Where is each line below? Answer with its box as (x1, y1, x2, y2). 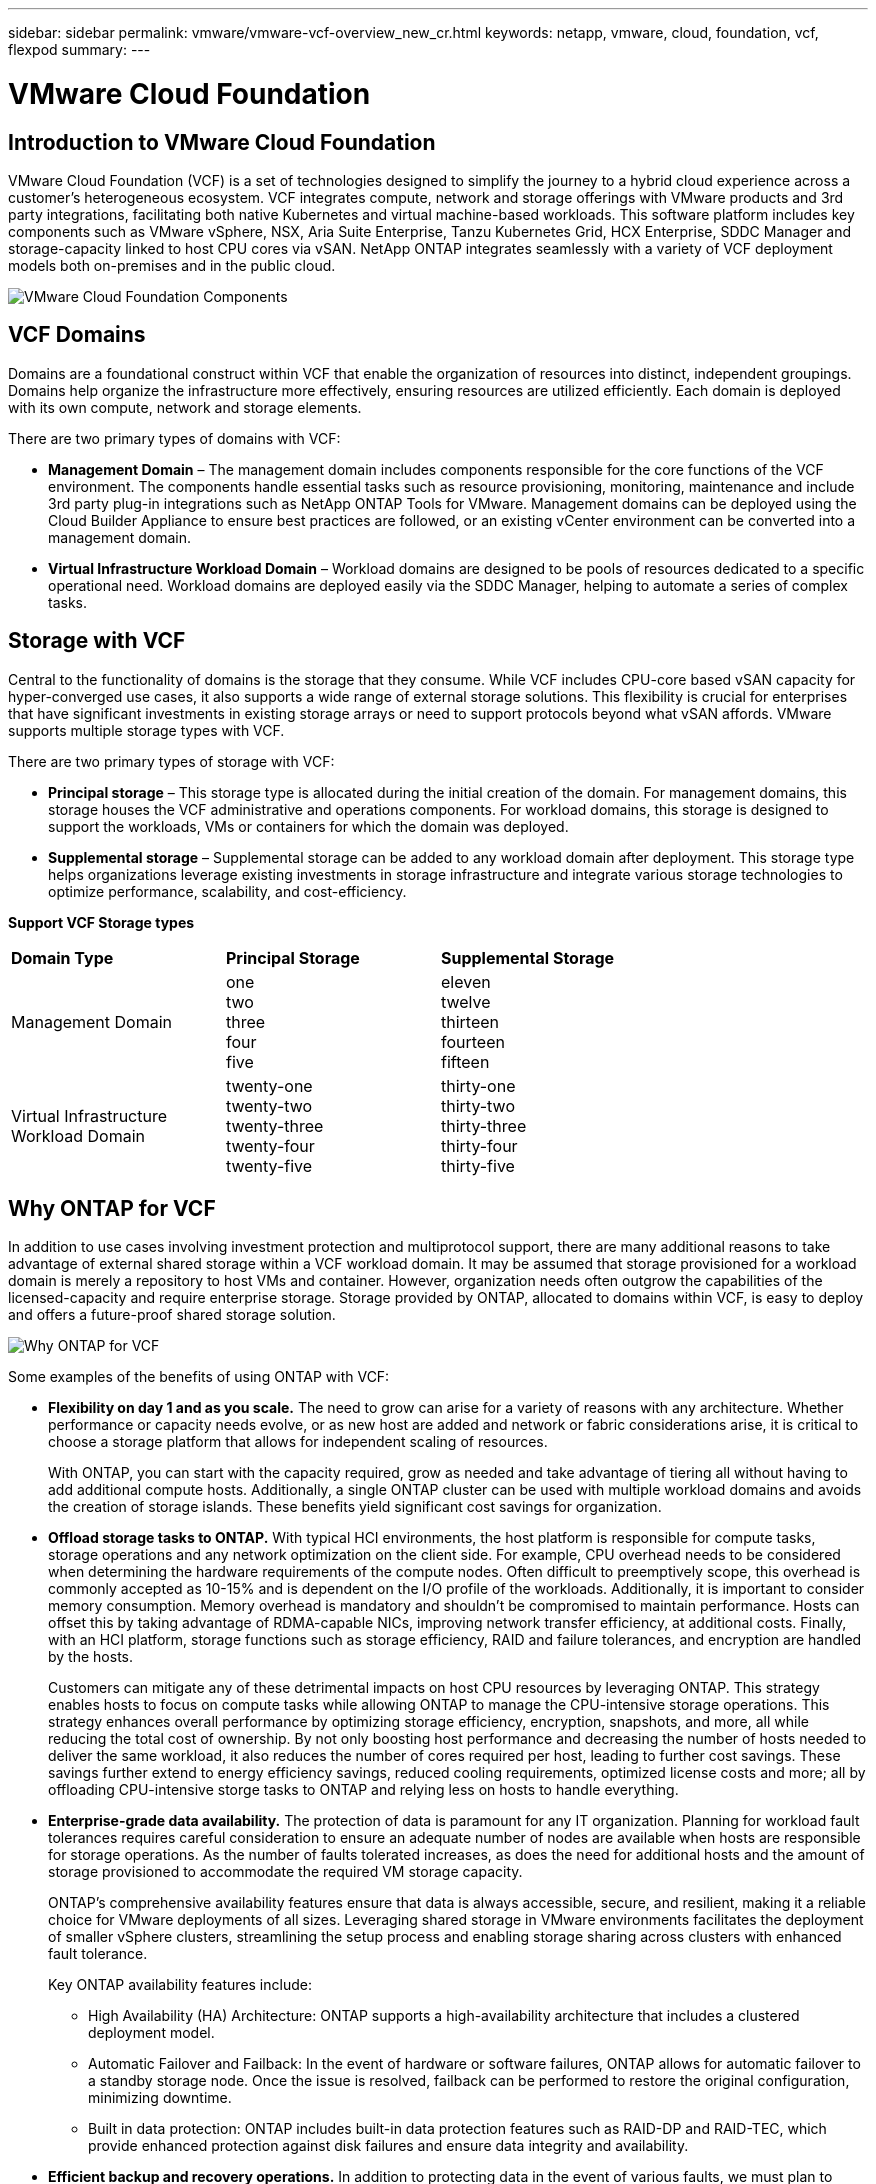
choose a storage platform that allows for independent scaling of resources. (48, 1433, 548, 1451)
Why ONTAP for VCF (8, 1196, 216, 1222)
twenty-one (226, 1075, 313, 1096)
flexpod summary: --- (8, 41, 151, 58)
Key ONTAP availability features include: (48, 1976, 312, 1994)
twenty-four (226, 1135, 315, 1156)
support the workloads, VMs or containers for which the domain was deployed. (48, 817, 569, 835)
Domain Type (11, 947, 114, 968)
